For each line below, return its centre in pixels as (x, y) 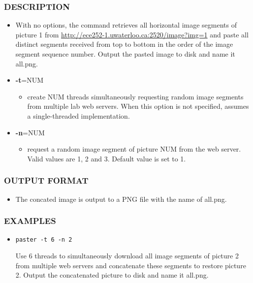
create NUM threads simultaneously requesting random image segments (135, 96)
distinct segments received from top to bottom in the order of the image (124, 44)
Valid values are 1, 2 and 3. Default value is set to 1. (107, 158)
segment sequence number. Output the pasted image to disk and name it (125, 54)
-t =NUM (30, 80)
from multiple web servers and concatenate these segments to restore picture (131, 265)
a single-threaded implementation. (79, 115)
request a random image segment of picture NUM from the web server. (134, 149)
